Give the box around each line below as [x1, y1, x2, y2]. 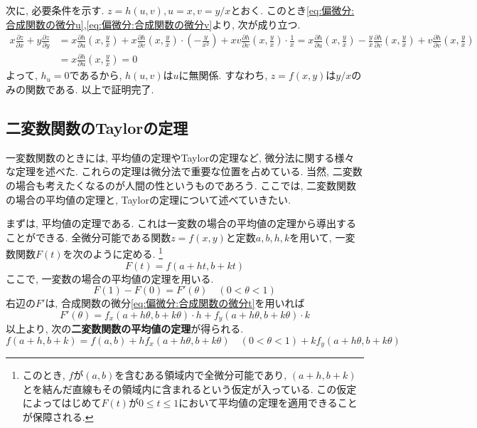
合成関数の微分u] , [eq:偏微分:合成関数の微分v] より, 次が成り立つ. [6, 16, 301, 31]
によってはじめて [22, 395, 102, 410]
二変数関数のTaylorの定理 [6, 116, 188, 138]
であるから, [69, 68, 122, 83]
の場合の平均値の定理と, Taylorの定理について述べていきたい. [6, 192, 291, 207]
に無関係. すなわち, [178, 68, 268, 83]
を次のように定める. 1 [63, 244, 163, 261]
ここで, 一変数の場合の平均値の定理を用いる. [6, 271, 214, 286]
